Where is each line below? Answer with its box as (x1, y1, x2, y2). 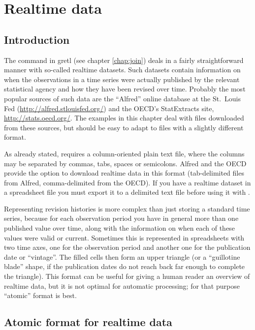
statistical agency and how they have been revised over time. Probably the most (4, 84, 246, 94)
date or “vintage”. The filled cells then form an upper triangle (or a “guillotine (4, 251, 240, 262)
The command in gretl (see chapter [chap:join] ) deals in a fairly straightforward (4, 55, 244, 65)
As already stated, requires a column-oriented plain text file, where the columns (4, 148, 245, 158)
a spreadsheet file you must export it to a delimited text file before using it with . (4, 187, 250, 197)
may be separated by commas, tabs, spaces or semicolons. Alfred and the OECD (4, 158, 247, 168)
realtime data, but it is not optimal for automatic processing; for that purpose (4, 280, 240, 291)
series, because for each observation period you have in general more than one (4, 213, 239, 223)
